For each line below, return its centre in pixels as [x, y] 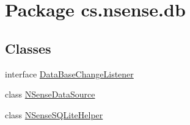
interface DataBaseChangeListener [69, 73]
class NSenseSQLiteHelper [54, 114]
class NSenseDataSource [50, 94]
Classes [28, 48]
